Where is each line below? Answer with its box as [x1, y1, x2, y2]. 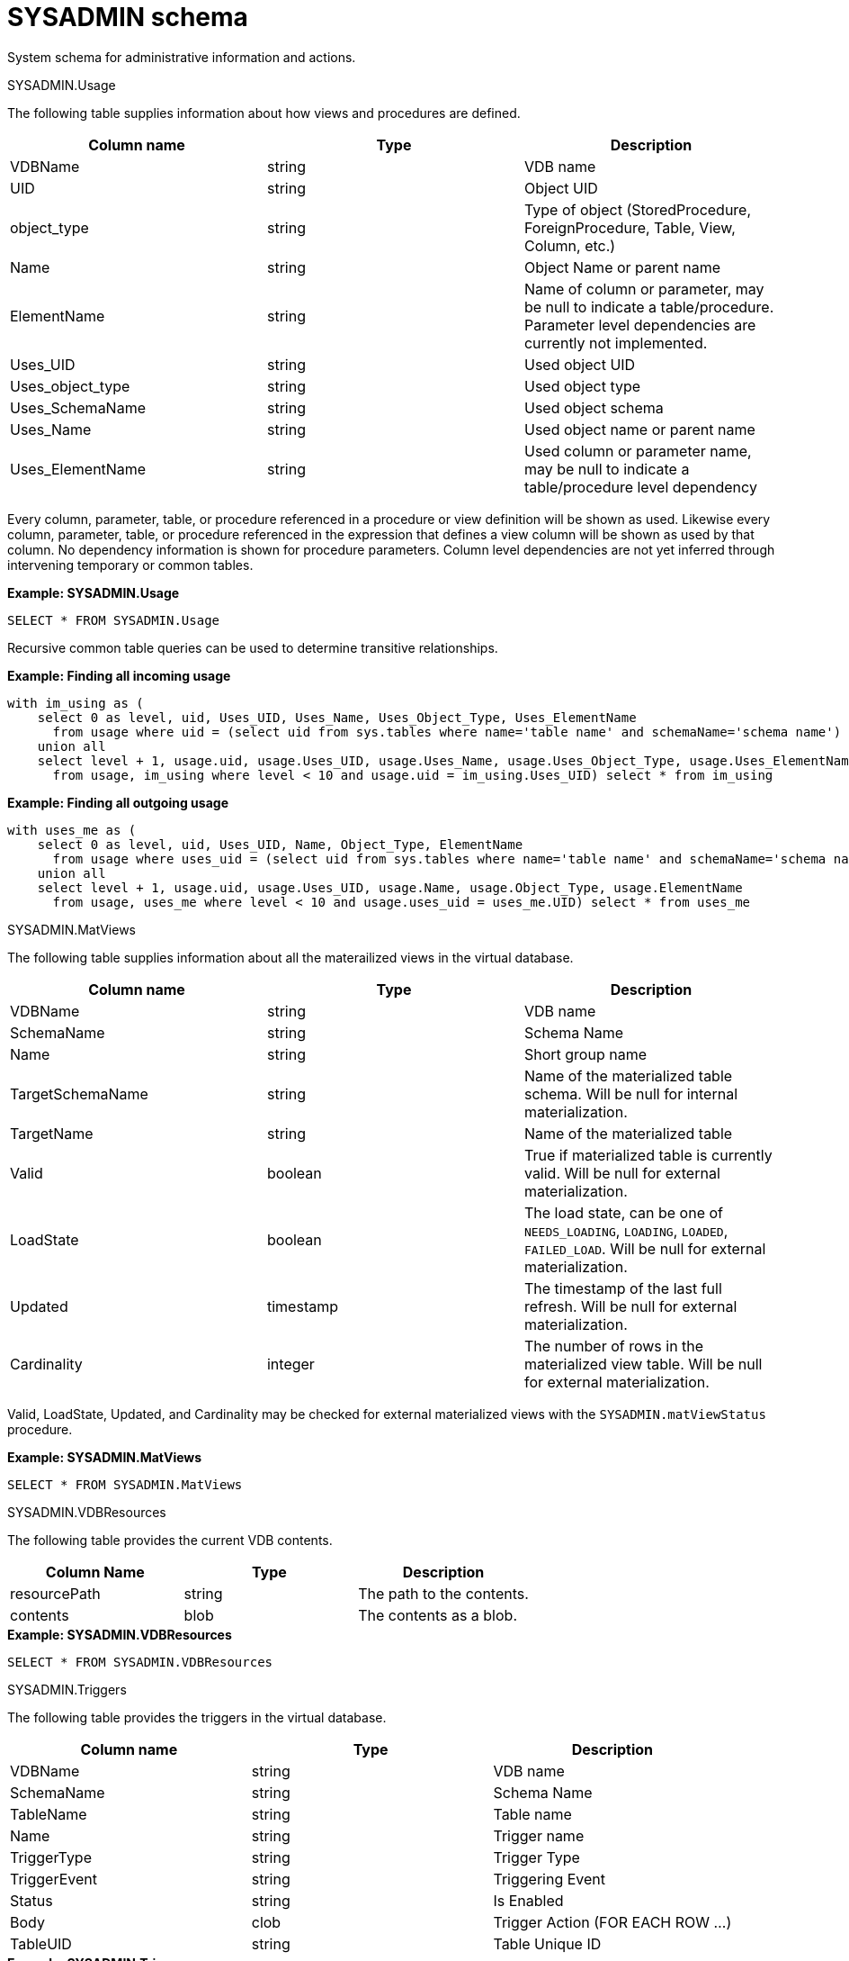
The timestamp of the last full [523, 1279, 722, 1297]
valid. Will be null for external [523, 1163, 720, 1182]
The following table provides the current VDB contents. [7, 1532, 333, 1548]
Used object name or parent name [523, 420, 755, 438]
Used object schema [523, 398, 664, 417]
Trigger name [493, 1826, 585, 1845]
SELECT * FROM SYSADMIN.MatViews [7, 1477, 243, 1492]
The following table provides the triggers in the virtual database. [7, 1709, 387, 1725]
